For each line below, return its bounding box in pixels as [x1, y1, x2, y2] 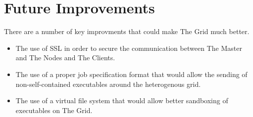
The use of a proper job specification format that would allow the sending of [15, 69, 248, 79]
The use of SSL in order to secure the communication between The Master [15, 42, 242, 53]
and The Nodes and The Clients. [15, 52, 115, 63]
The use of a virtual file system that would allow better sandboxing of [15, 95, 228, 106]
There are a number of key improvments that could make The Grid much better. [4, 26, 250, 37]
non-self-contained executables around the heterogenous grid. [15, 78, 201, 89]
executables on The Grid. [15, 105, 93, 115]
